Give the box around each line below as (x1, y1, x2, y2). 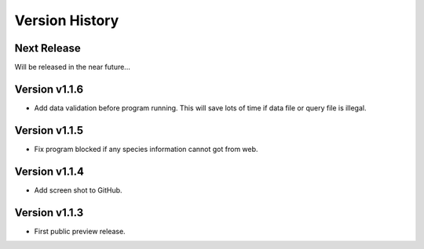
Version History (14, 12, 119, 29)
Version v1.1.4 (14, 164, 84, 178)
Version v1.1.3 (14, 206, 84, 219)
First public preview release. (34, 226, 126, 236)
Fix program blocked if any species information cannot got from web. (34, 144, 258, 153)
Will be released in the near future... (14, 63, 131, 72)
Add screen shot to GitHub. (34, 185, 122, 195)
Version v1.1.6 (14, 82, 84, 96)
